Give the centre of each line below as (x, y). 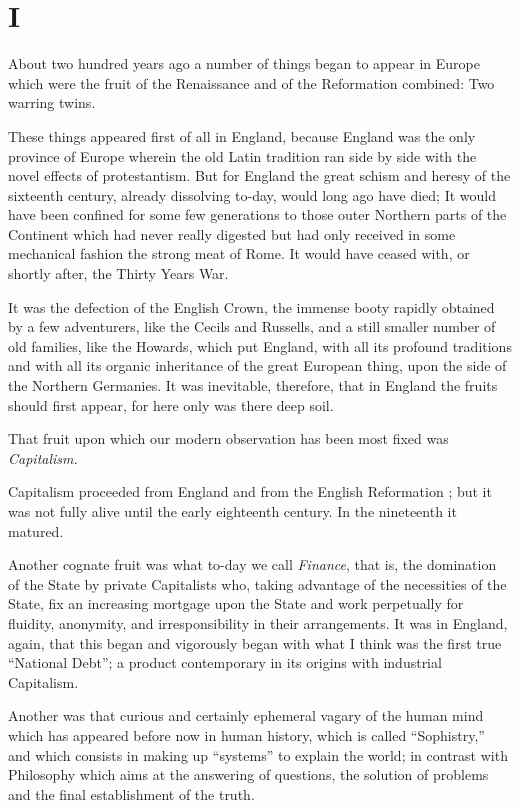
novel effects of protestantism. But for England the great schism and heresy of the (259, 175)
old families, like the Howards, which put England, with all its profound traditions (260, 345)
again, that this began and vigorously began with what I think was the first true (255, 642)
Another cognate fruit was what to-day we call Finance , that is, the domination (252, 564)
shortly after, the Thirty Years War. (118, 273)
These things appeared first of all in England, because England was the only (242, 135)
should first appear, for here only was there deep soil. (171, 404)
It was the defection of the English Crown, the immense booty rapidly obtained (251, 306)
